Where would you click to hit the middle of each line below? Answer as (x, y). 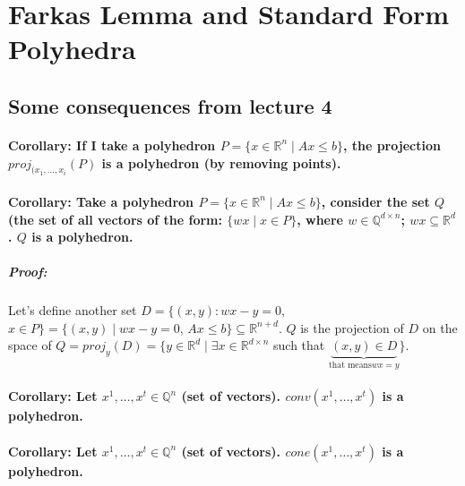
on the (440, 327)
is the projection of (352, 327)
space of (30, 345)
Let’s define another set (73, 310)
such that (299, 345)
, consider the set (375, 201)
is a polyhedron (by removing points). (221, 162)
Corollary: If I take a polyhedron (112, 145)
